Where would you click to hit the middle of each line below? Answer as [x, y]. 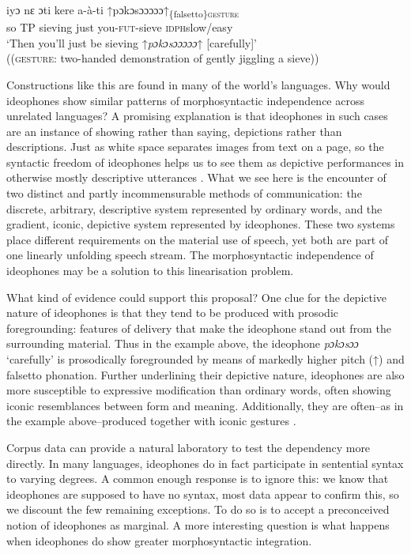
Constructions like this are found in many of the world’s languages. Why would [198, 84]
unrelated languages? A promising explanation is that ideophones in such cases [197, 116]
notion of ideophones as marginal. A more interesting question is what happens [198, 524]
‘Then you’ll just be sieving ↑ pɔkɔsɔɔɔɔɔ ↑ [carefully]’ [132, 42]
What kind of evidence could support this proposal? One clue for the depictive [197, 297]
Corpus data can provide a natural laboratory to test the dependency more [189, 447]
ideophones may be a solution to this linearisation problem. [150, 271]
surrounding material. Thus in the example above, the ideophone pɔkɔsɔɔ [183, 343]
